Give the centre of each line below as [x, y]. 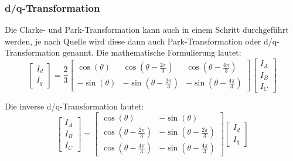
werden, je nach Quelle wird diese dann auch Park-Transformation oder [133, 41]
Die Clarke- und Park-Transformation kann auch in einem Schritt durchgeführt [147, 30]
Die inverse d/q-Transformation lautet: [74, 106]
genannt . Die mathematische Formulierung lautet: [152, 52]
